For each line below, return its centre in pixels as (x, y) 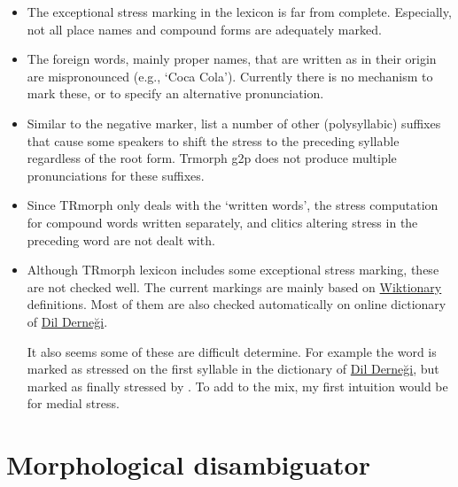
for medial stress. (73, 403)
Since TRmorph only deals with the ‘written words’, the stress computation (233, 205)
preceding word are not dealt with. (121, 240)
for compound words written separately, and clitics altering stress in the (222, 222)
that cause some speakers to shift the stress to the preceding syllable (213, 140)
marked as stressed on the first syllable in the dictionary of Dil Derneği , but (233, 369)
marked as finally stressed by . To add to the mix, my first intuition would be (237, 386)
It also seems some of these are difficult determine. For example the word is (232, 351)
